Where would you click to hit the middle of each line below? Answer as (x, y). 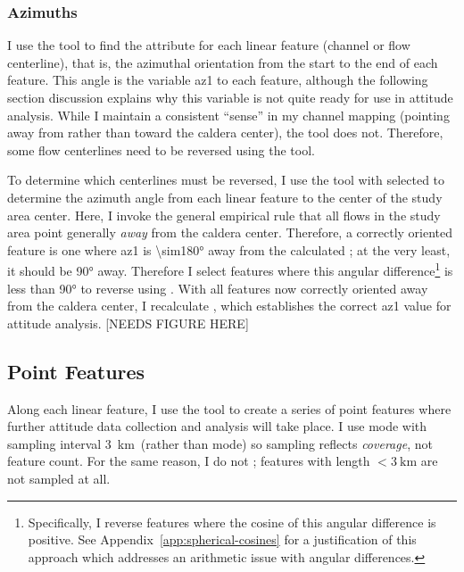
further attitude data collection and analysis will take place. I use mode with (217, 426)
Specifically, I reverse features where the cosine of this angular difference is (232, 522)
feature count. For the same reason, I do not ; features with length (189, 461)
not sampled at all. (59, 478)
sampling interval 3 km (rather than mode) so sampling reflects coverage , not (220, 443)
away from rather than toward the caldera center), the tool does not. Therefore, (225, 133)
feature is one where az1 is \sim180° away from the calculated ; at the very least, (229, 249)
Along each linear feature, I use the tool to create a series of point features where (229, 408)
